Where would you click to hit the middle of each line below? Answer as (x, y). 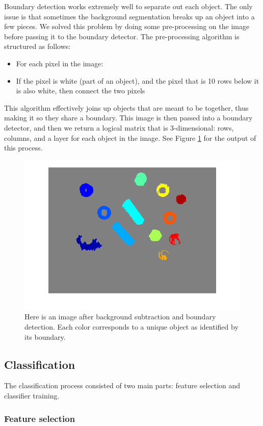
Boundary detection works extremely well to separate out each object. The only (128, 6)
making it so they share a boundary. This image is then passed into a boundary (128, 118)
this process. (23, 148)
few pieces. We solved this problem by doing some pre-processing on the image (127, 26)
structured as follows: (37, 46)
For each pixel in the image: (60, 63)
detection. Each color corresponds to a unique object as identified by (131, 327)
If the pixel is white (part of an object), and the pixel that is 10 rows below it (138, 80)
